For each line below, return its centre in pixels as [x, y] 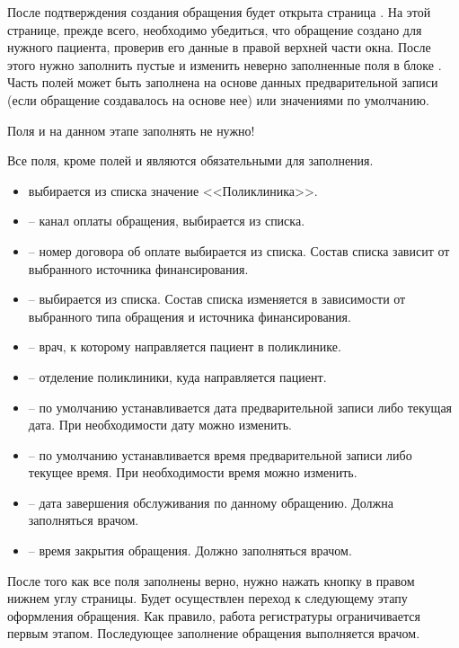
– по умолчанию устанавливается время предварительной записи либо [220, 454]
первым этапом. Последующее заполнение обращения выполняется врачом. [214, 633]
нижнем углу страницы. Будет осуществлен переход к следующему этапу [207, 598]
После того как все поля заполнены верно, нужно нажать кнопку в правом [211, 580]
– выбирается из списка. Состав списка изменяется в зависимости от [217, 299]
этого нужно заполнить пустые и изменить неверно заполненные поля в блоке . [225, 64]
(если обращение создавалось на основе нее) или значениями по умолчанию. [218, 99]
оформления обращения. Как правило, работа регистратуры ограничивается [214, 615]
